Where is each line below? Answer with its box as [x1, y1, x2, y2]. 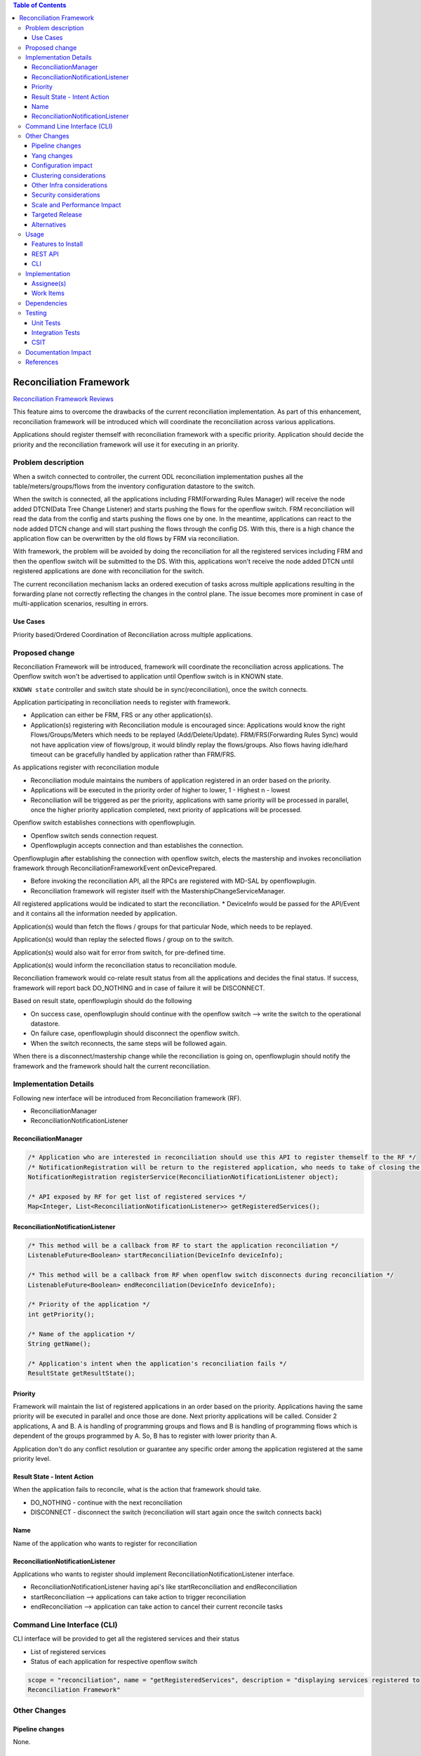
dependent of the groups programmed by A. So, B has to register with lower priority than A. [13, 1431, 277, 1440]
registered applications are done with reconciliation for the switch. [13, 567, 205, 575]
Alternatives [32, 220, 67, 228]
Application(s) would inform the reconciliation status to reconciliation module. [13, 961, 237, 969]
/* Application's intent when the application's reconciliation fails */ [27, 1359, 287, 1368]
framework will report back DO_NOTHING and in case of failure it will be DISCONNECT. [13, 983, 265, 992]
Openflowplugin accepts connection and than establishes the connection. [30, 841, 244, 850]
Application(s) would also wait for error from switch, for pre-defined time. [13, 948, 226, 957]
